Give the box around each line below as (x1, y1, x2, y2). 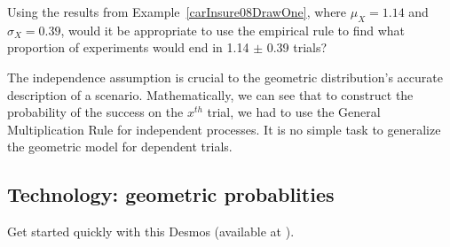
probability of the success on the (7, 103, 184, 121)
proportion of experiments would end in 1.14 (7, 38, 249, 57)
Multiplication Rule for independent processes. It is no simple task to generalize (7, 120, 441, 138)
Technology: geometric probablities (7, 181, 335, 208)
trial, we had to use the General (207, 103, 381, 121)
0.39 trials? (266, 38, 328, 57)
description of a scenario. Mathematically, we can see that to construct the (7, 85, 414, 104)
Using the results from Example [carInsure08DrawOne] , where (7, 3, 347, 20)
